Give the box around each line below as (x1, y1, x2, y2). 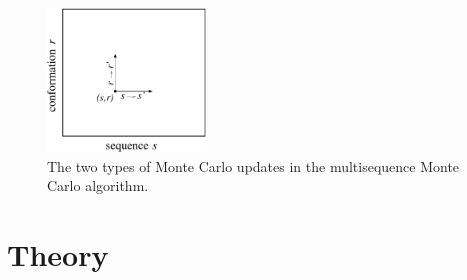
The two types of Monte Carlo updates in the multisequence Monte (47, 155, 460, 176)
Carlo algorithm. (47, 175, 149, 196)
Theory (7, 234, 109, 275)
